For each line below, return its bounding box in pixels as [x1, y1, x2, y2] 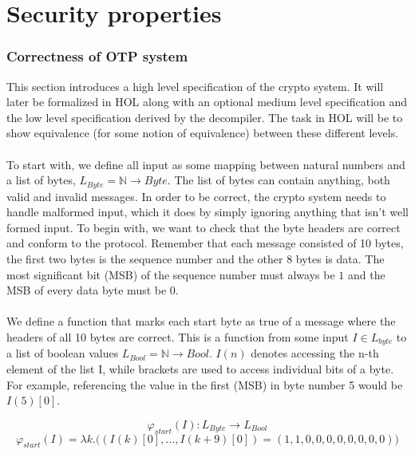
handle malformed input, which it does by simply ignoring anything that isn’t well [6, 203, 409, 220]
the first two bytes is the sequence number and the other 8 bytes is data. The [6, 250, 385, 266]
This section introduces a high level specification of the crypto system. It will [6, 77, 384, 94]
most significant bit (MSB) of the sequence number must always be [6, 266, 335, 282]
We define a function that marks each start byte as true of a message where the [6, 313, 396, 330]
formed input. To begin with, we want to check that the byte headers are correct [6, 219, 401, 235]
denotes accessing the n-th [251, 345, 379, 361]
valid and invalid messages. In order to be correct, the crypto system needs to [6, 188, 386, 204]
